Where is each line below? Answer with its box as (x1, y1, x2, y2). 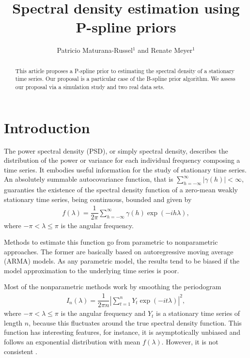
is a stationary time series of (156, 308, 240, 318)
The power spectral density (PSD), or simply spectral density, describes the (4, 145, 228, 156)
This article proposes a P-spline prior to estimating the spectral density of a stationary (15, 66, 234, 75)
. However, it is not (161, 336, 219, 346)
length (4, 317, 23, 327)
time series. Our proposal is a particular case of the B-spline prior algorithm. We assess (15, 75, 235, 83)
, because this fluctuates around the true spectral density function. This (29, 317, 242, 327)
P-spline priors (76, 17, 176, 37)
